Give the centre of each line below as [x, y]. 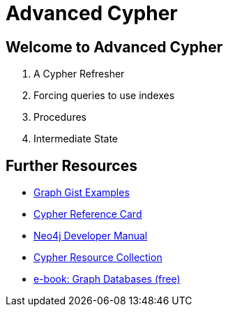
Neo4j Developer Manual [91, 236]
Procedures [60, 117]
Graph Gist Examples [82, 193]
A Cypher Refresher [79, 74]
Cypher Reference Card [88, 214]
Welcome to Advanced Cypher [114, 47]
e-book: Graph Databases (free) [107, 279]
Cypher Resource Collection [98, 258]
